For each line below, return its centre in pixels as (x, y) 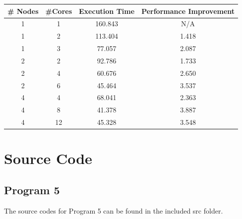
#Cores (59, 11)
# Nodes (23, 11)
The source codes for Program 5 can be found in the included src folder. (114, 210)
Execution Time (107, 11)
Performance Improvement (188, 11)
